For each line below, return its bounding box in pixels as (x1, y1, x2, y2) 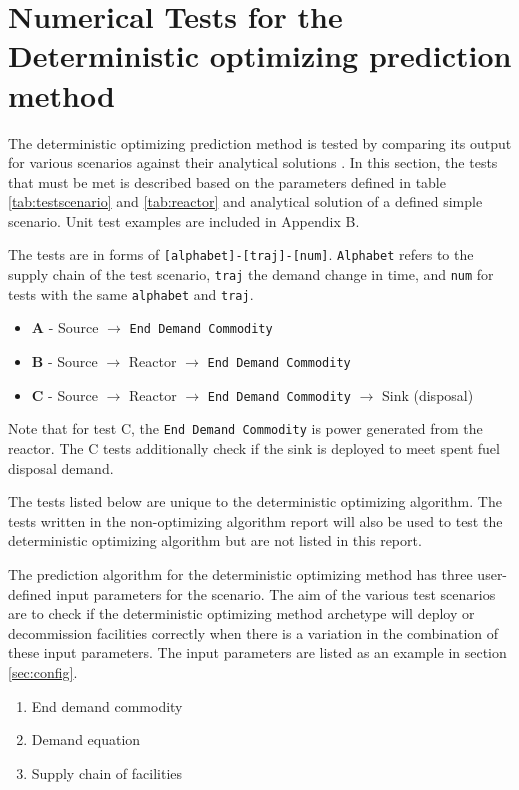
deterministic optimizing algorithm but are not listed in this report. (8, 530, 422, 551)
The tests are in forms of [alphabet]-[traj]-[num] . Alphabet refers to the (8, 244, 474, 265)
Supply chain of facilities (31, 762, 183, 783)
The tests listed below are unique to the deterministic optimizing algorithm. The (8, 491, 502, 512)
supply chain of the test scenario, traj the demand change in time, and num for (8, 264, 494, 285)
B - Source (31, 351, 98, 372)
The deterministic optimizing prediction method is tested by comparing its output (8, 132, 512, 153)
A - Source (31, 317, 99, 338)
